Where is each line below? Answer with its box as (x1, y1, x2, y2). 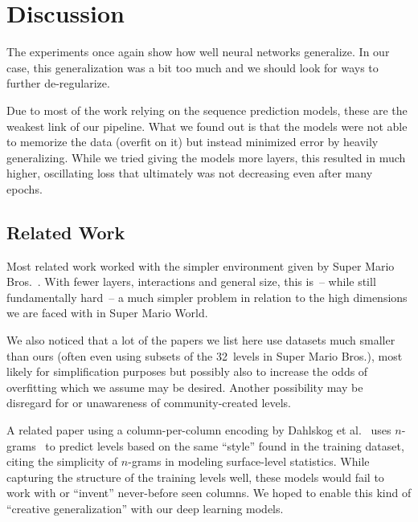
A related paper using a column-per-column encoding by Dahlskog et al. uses (6, 422, 391, 438)
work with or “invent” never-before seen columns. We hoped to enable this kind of (6, 484, 412, 501)
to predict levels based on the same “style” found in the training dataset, (45, 437, 404, 454)
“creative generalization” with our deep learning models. (6, 500, 284, 516)
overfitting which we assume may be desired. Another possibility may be (6, 378, 363, 395)
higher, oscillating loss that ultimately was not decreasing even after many (6, 165, 373, 181)
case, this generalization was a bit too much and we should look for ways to (6, 59, 379, 75)
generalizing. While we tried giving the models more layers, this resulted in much (6, 149, 406, 165)
